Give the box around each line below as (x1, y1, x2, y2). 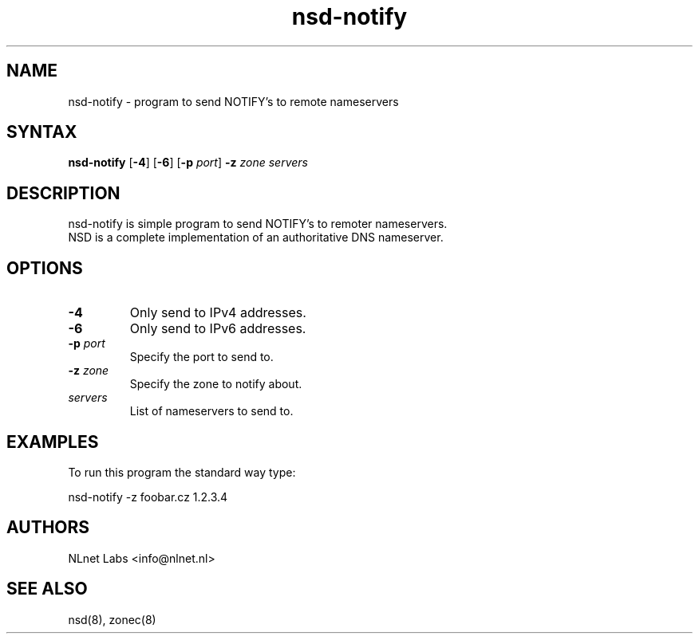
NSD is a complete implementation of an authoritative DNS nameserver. (68, 230, 444, 245)
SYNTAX (6, 122, 77, 143)
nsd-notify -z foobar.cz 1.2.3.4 (68, 489, 228, 504)
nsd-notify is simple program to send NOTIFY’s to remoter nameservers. (68, 217, 448, 231)
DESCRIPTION (6, 183, 120, 203)
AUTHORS (6, 517, 90, 538)
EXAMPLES (6, 431, 99, 452)
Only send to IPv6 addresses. (129, 320, 306, 337)
